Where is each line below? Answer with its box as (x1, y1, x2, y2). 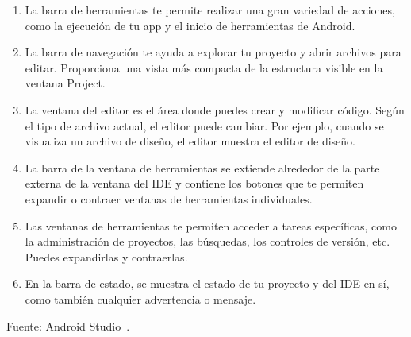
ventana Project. (25, 75, 106, 91)
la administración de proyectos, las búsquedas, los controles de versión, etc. (25, 233, 390, 250)
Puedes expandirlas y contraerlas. (25, 248, 188, 265)
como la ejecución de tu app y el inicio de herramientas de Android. (25, 17, 355, 33)
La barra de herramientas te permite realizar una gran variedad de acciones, (25, 2, 395, 17)
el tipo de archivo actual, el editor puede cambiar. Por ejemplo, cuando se (25, 117, 384, 134)
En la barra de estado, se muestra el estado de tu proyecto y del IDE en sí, (25, 275, 390, 292)
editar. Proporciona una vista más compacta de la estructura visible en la (25, 59, 383, 76)
